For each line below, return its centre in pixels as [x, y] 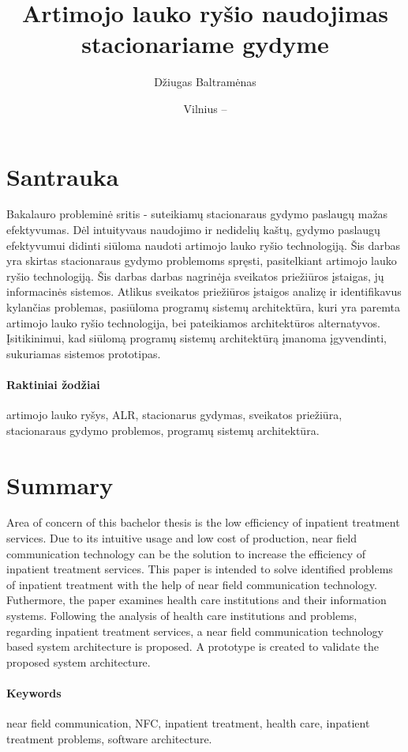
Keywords [34, 693]
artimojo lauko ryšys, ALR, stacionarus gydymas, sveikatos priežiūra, [174, 415]
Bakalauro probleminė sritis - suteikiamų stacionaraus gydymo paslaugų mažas [197, 214]
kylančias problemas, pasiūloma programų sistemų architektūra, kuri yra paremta [203, 307]
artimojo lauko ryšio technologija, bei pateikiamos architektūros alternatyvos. [193, 322]
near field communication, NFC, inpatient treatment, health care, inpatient [188, 723]
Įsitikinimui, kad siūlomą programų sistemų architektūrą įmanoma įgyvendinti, [197, 338]
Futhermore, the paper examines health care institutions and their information [197, 600]
